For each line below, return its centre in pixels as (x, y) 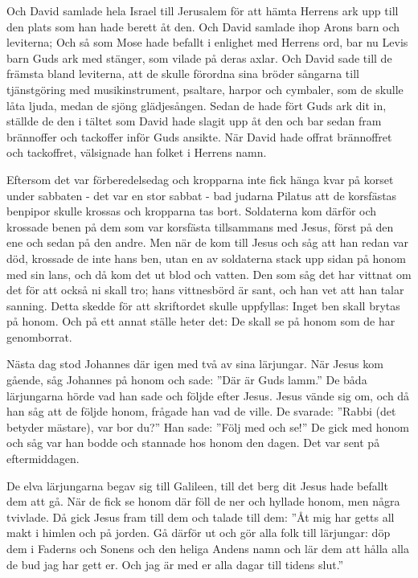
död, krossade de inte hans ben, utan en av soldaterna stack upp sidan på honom (206, 258)
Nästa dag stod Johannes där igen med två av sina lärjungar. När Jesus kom (195, 364)
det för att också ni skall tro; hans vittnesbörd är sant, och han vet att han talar (205, 290)
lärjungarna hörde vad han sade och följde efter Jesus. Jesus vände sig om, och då (208, 395)
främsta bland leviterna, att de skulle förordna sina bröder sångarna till (183, 74)
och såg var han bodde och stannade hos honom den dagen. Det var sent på (193, 443)
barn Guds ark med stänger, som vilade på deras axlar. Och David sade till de (199, 57)
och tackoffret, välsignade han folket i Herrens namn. (137, 152)
